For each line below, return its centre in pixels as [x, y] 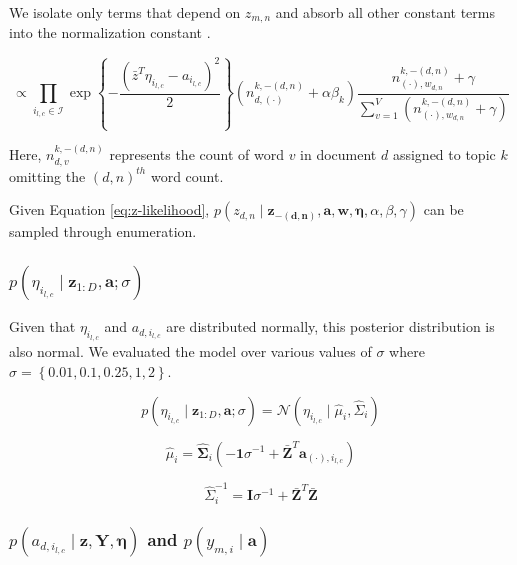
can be [443, 209]
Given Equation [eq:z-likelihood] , [109, 209]
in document [338, 154]
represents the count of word [196, 154]
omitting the [47, 175]
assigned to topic [444, 154]
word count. [187, 175]
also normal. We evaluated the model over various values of [190, 351]
